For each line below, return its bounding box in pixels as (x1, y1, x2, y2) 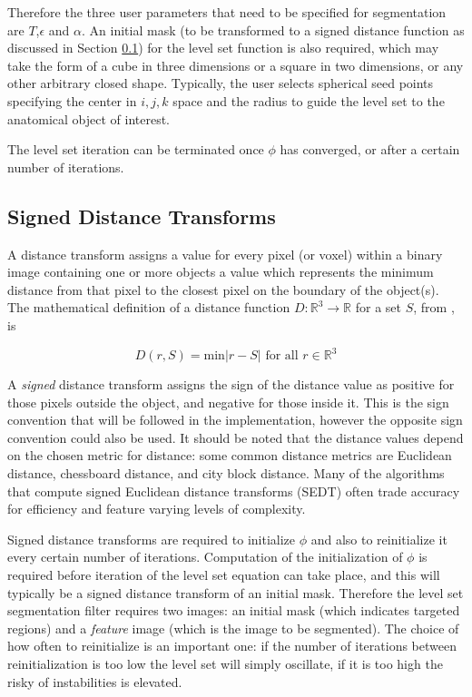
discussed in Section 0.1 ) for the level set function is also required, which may (7, 38, 439, 57)
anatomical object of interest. (7, 109, 171, 128)
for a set (355, 298, 401, 317)
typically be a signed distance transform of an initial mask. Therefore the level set (7, 583, 464, 602)
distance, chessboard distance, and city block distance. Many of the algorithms (7, 463, 445, 482)
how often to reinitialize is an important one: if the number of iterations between (7, 636, 457, 655)
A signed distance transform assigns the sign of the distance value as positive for (7, 375, 455, 394)
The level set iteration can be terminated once (7, 140, 264, 159)
